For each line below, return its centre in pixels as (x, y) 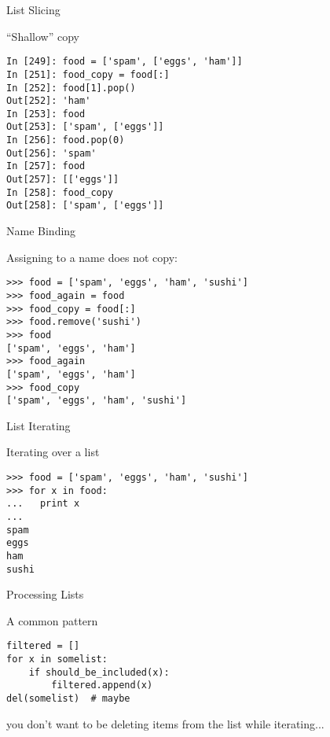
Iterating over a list (53, 452)
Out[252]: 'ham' (49, 101)
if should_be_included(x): (99, 672)
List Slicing (33, 9)
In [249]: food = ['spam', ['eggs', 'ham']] (125, 62)
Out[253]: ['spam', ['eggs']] (85, 127)
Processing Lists (45, 594)
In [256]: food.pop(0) (66, 140)
